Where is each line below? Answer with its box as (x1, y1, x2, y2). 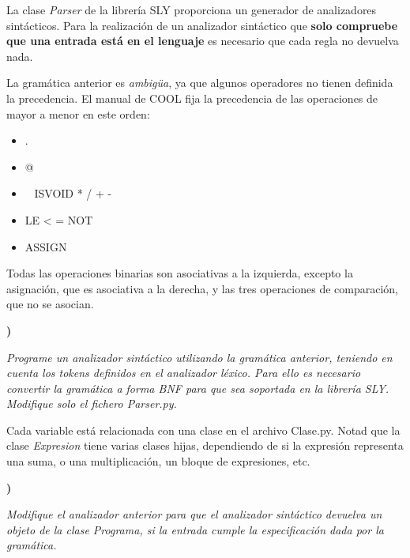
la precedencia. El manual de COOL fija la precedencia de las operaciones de (6, 89, 378, 106)
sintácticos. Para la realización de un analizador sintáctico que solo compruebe (6, 17, 398, 33)
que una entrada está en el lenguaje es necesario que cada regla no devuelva (6, 32, 399, 49)
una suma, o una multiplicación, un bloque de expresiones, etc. (6, 453, 310, 469)
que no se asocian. (6, 296, 94, 312)
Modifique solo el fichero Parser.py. (6, 395, 177, 412)
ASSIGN (24, 238, 67, 254)
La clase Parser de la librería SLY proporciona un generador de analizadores (6, 2, 377, 17)
